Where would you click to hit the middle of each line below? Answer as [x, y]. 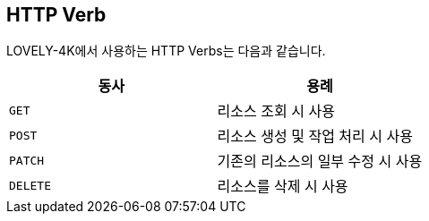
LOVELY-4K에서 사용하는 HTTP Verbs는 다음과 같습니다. [166, 51]
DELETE [30, 185]
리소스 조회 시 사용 [276, 111]
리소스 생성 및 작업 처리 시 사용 [315, 136]
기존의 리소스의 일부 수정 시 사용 [320, 161]
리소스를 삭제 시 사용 [283, 187]
